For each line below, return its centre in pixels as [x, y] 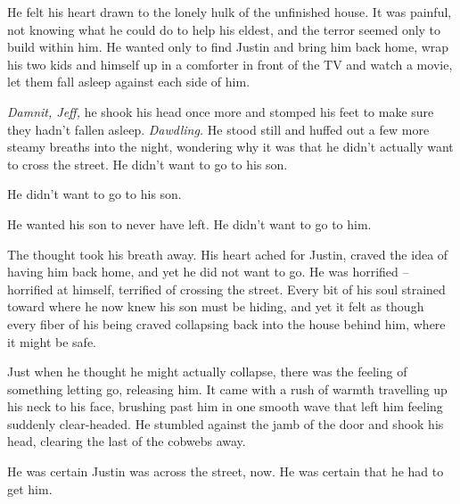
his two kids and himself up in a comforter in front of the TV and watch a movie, [230, 64]
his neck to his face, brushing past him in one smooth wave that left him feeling [225, 406]
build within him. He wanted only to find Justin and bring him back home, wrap [228, 47]
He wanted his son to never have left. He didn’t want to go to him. [189, 223]
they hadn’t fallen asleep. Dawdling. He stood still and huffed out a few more [218, 129]
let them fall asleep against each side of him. [129, 82]
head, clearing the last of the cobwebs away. [127, 441]
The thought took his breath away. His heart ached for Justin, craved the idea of [228, 254]
